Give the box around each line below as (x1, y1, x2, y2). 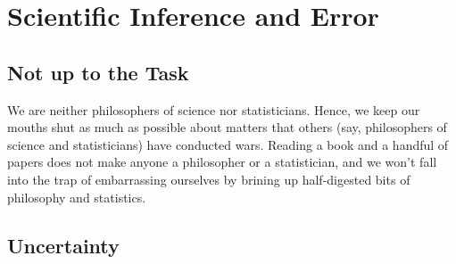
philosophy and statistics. (7, 187, 146, 206)
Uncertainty (7, 231, 120, 259)
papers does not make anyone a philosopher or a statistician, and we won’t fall (7, 153, 437, 171)
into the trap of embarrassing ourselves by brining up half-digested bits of (7, 169, 410, 188)
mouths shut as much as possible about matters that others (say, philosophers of (7, 118, 447, 136)
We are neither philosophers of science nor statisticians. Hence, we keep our (7, 100, 420, 119)
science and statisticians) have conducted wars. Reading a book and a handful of (7, 135, 449, 153)
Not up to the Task (7, 58, 189, 86)
